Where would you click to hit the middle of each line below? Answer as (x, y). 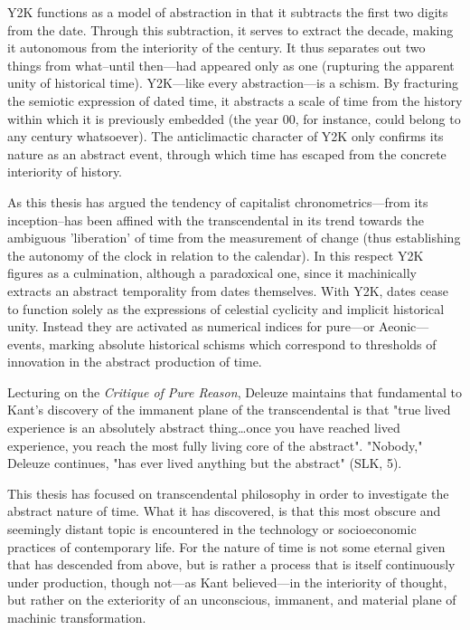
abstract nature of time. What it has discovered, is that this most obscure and (224, 511)
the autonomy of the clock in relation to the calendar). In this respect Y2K (216, 255)
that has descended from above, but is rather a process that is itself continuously (231, 564)
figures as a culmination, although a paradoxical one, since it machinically (212, 273)
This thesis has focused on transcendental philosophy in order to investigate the (228, 493)
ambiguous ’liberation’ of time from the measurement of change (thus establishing (234, 238)
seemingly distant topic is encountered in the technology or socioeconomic (212, 529)
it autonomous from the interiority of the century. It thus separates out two (216, 48)
